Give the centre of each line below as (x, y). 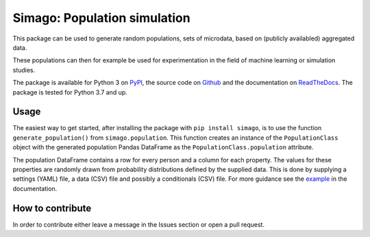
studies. (24, 70)
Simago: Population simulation (102, 18)
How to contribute (52, 208)
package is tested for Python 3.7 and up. (70, 92)
